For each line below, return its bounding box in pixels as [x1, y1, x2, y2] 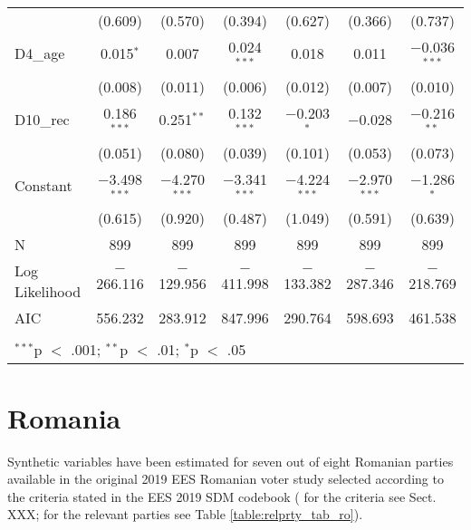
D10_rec [14, 109, 70, 130]
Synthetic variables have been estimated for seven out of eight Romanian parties [7, 451, 454, 470]
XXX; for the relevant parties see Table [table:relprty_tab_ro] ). [7, 505, 363, 524]
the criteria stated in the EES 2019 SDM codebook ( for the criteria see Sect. [7, 487, 437, 506]
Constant [14, 174, 72, 196]
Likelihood [14, 281, 82, 303]
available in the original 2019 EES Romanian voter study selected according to [7, 469, 444, 488]
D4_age [14, 43, 65, 64]
